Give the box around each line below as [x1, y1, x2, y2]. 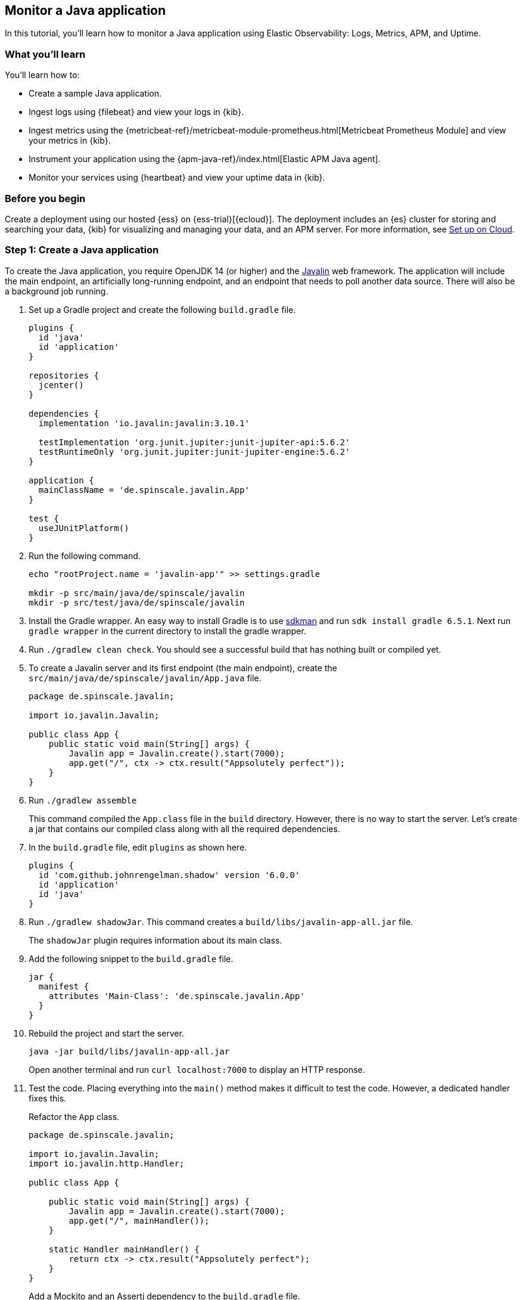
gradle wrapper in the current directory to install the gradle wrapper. [29, 625, 306, 636]
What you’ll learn [5, 48, 86, 60]
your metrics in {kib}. [29, 135, 111, 146]
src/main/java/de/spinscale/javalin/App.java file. [29, 672, 262, 683]
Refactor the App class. [29, 1111, 120, 1122]
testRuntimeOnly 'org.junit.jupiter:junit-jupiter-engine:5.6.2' [38, 446, 350, 457]
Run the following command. [29, 550, 141, 561]
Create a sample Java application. [29, 88, 162, 99]
